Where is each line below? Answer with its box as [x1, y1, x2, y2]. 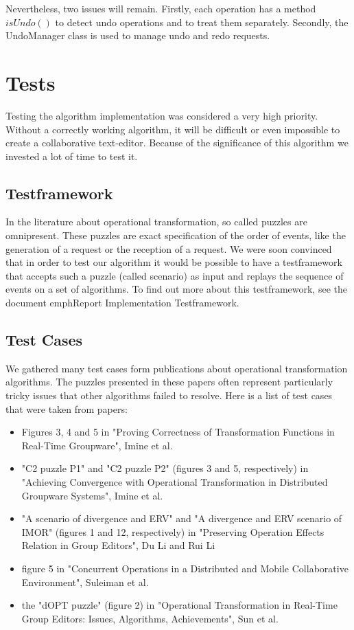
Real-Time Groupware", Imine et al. [21, 438, 173, 452]
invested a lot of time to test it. [5, 148, 138, 163]
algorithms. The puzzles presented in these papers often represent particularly [5, 374, 333, 389]
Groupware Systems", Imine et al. [21, 488, 163, 502]
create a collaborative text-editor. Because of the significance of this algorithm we [5, 135, 349, 150]
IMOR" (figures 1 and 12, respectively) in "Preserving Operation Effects [21, 524, 324, 539]
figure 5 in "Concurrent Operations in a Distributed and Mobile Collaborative [21, 561, 349, 575]
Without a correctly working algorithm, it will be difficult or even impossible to [5, 122, 340, 136]
